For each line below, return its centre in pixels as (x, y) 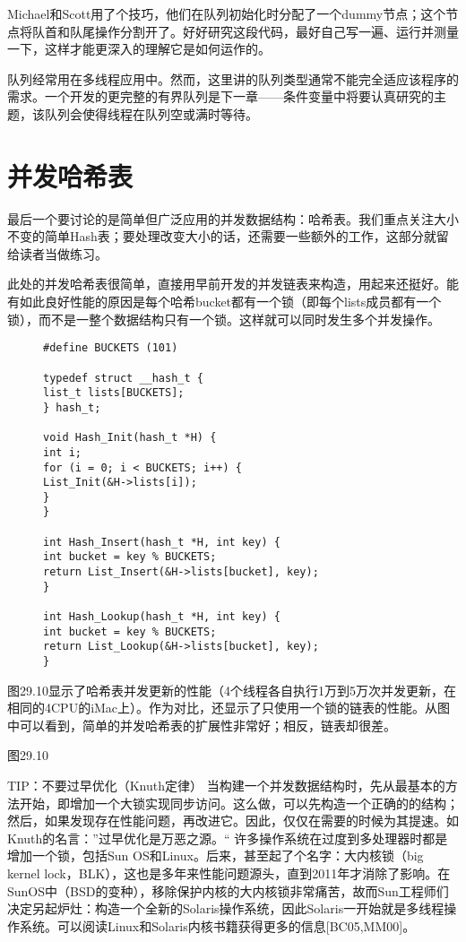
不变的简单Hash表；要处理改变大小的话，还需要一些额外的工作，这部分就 (222, 236)
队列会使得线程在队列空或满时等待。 (151, 113)
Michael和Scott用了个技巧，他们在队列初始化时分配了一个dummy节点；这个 (227, 13)
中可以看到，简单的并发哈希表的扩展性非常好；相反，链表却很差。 (202, 725)
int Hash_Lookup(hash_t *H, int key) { (162, 617)
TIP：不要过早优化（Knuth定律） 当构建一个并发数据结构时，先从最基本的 (226, 786)
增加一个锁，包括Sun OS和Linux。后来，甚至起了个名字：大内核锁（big (216, 856)
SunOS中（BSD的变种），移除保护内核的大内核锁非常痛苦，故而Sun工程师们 (228, 890)
